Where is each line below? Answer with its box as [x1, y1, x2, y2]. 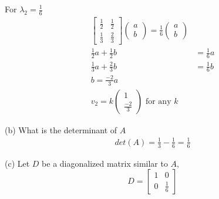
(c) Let [5, 157, 30, 169]
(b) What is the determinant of [5, 123, 117, 136]
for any [145, 97, 171, 106]
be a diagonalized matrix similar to [42, 157, 168, 169]
